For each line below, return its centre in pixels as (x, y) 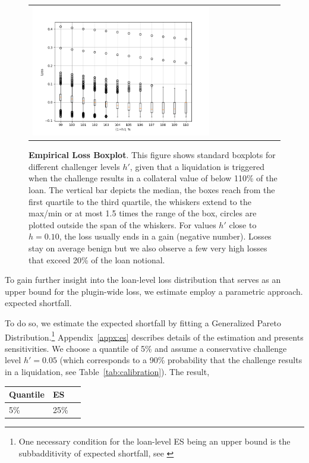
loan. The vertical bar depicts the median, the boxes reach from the (152, 190)
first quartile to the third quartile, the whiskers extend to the (140, 201)
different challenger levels (74, 166)
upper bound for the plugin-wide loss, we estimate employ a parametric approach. (154, 291)
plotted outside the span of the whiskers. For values (122, 224)
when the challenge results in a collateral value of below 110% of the (153, 178)
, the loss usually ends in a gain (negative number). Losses (165, 236)
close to (243, 224)
